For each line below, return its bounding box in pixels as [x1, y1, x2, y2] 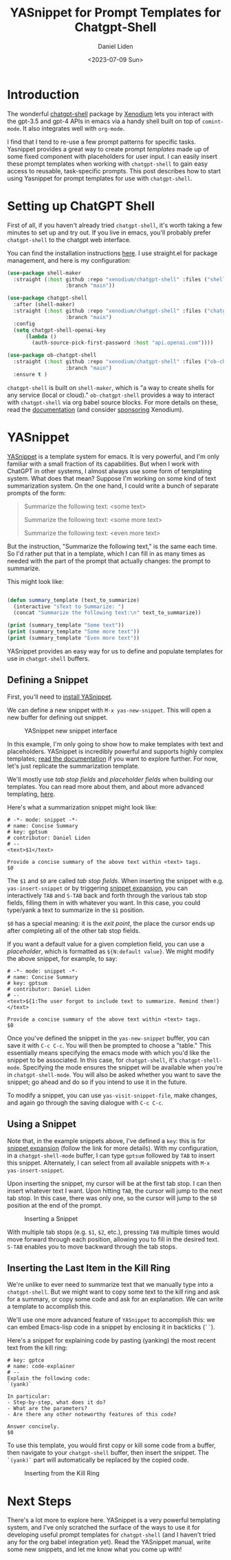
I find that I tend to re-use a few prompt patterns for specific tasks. [7, 138, 197, 146]
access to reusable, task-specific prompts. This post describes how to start [7, 166, 221, 175]
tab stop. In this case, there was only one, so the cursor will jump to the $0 [7, 1193, 217, 1202]
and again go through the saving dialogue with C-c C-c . [7, 1098, 164, 1107]
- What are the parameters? [7, 1405, 88, 1412]
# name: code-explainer [7, 1363, 76, 1370]
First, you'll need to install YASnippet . [7, 693, 113, 701]
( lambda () [25, 333, 57, 340]
